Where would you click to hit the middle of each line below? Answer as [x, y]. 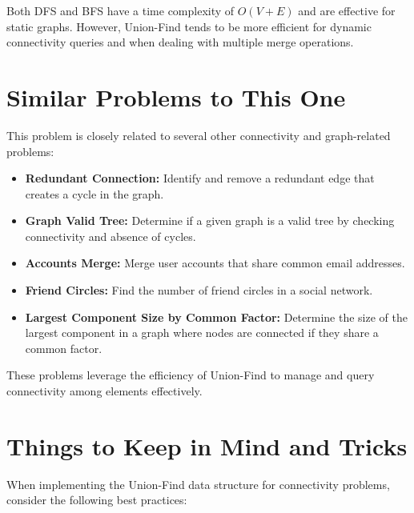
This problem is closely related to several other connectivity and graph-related [199, 135]
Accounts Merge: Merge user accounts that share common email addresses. [215, 263]
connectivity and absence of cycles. [111, 236]
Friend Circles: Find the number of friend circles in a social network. [199, 290]
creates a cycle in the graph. [94, 193]
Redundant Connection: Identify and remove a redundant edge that [200, 178]
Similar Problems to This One [176, 96]
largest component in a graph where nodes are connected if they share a [202, 333]
